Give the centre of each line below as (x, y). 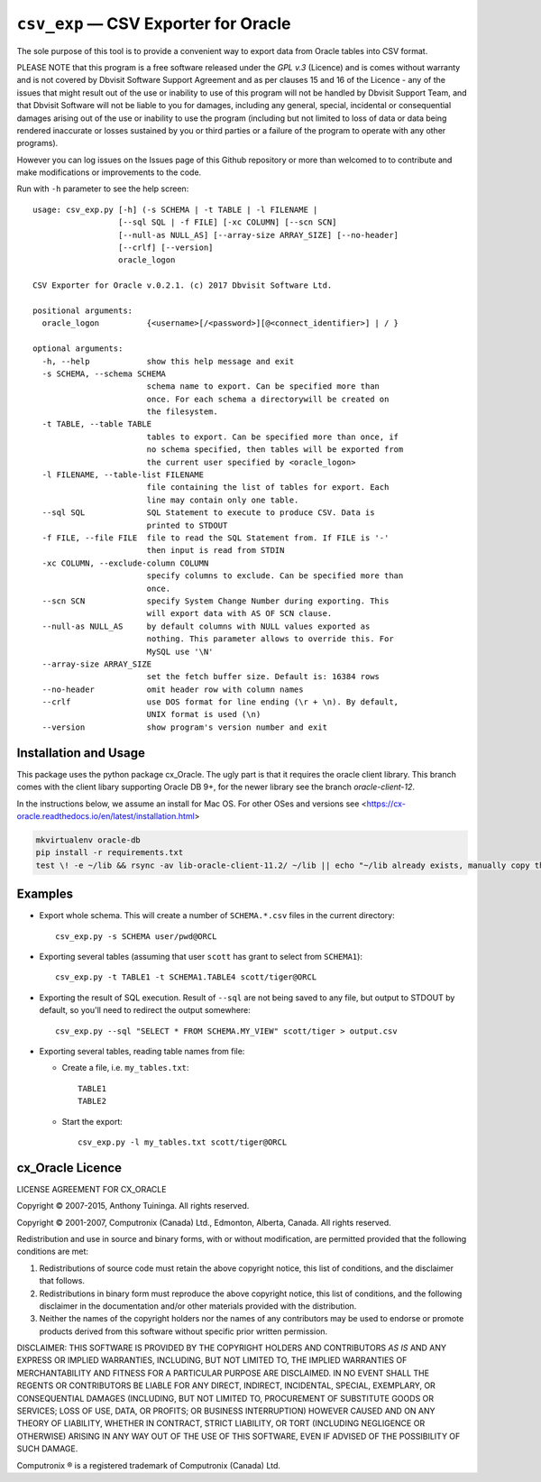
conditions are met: (53, 1252)
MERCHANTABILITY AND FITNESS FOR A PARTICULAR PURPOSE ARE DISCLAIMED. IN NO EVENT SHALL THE (223, 1373)
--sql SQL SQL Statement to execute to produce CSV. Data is (208, 513)
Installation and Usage (81, 753)
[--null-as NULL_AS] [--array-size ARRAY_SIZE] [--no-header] (258, 235)
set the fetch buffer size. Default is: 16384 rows (263, 677)
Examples (45, 894)
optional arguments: (78, 349)
